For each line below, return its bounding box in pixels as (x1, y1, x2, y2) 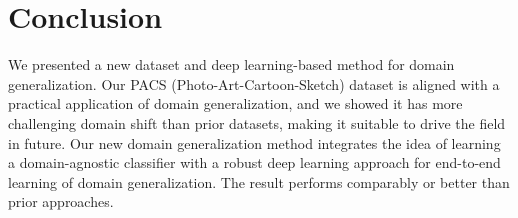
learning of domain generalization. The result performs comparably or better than (8, 171, 510, 192)
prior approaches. (8, 191, 114, 212)
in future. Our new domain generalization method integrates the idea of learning (8, 132, 501, 153)
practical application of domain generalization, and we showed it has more (8, 93, 463, 114)
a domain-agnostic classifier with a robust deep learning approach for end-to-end (8, 152, 501, 173)
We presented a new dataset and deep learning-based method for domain (8, 54, 455, 75)
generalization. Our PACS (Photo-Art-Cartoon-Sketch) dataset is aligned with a (8, 73, 500, 94)
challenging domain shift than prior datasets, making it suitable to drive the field (8, 112, 506, 133)
